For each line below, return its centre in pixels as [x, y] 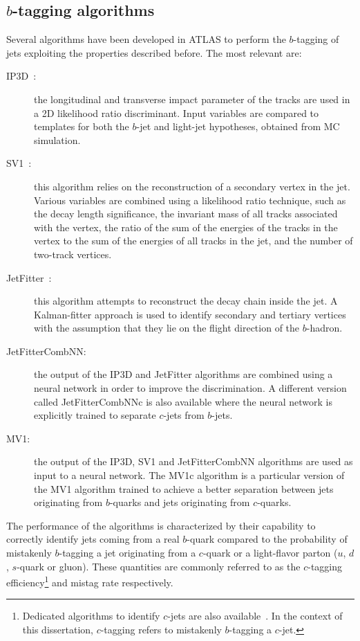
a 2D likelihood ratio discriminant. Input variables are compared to [177, 112]
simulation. [57, 139]
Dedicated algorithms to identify [91, 616]
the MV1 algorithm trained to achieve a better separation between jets [184, 488]
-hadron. [324, 328]
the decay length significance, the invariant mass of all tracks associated [186, 214]
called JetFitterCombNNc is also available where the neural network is [183, 401]
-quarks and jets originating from [180, 502]
